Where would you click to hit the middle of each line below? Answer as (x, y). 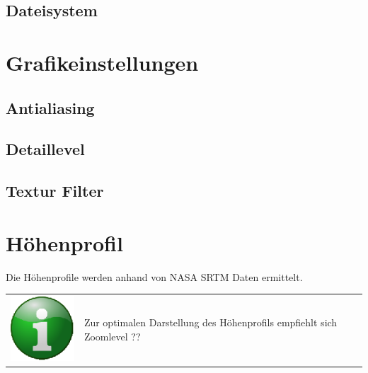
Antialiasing (50, 107)
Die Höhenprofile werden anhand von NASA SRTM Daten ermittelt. (154, 276)
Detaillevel (45, 149)
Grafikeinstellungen (102, 62)
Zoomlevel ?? (112, 337)
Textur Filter (55, 191)
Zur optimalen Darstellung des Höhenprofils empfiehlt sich (211, 322)
